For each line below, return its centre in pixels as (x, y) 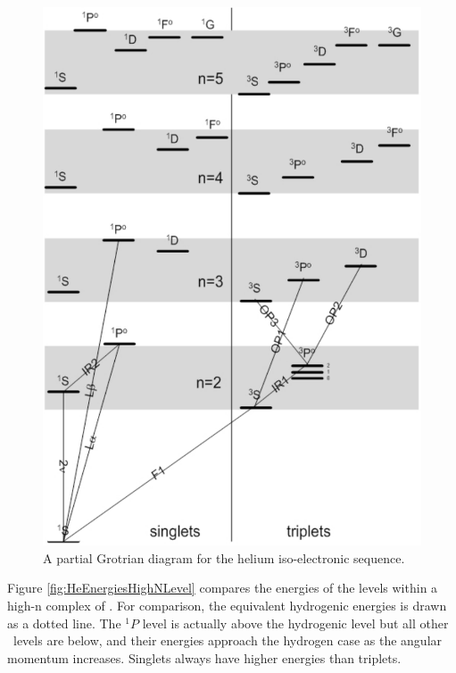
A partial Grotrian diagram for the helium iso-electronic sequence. (224, 557)
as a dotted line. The (64, 623)
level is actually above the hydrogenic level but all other (295, 623)
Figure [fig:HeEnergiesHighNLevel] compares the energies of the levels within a (223, 588)
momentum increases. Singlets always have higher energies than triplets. (204, 657)
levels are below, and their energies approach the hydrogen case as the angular (228, 640)
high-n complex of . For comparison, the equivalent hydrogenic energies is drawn (227, 606)
